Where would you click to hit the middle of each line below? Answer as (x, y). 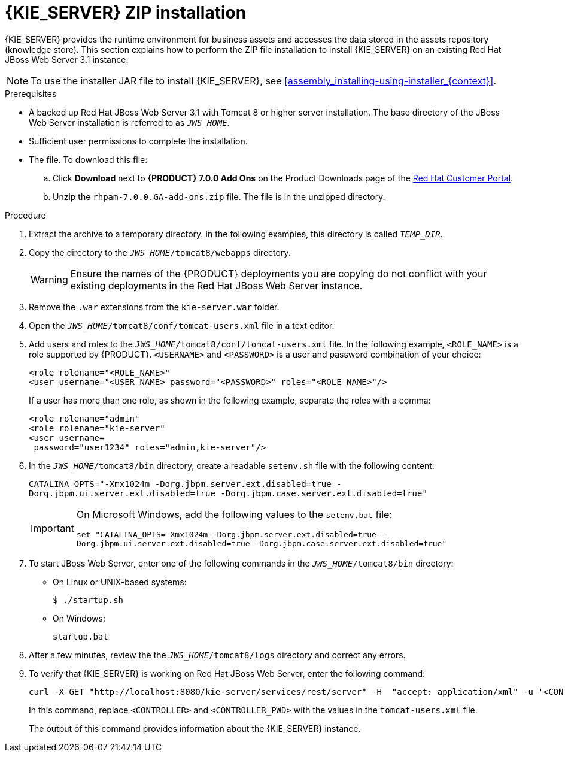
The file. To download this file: (88, 159)
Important (52, 528)
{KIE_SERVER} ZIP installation (126, 13)
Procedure (25, 215)
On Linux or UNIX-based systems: (120, 582)
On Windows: (79, 618)
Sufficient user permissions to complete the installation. (138, 141)
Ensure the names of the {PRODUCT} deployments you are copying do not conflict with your (279, 273)
